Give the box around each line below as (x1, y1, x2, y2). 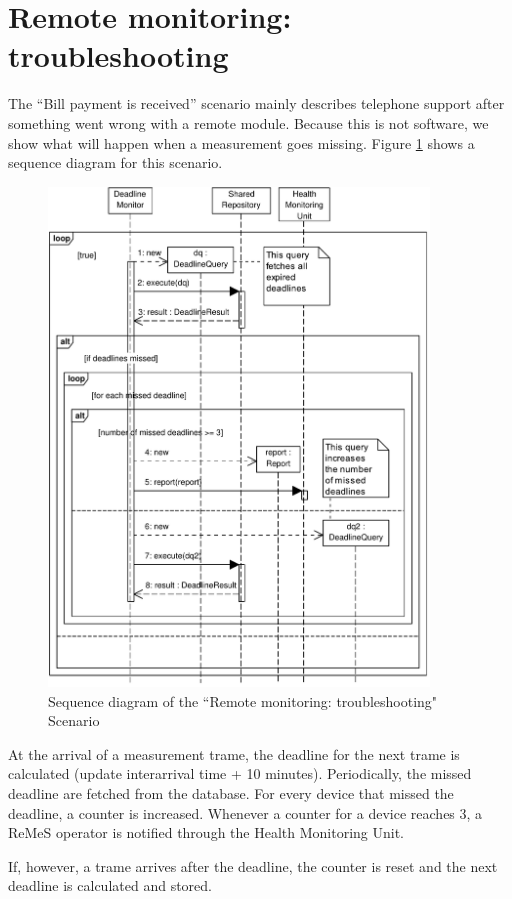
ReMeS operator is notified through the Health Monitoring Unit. (8, 822, 404, 843)
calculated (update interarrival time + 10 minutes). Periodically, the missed (8, 763, 472, 784)
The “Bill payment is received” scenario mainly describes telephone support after (8, 93, 505, 114)
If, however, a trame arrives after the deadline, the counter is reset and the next (8, 855, 498, 876)
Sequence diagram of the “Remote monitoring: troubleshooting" (48, 690, 438, 711)
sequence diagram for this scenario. (8, 152, 223, 173)
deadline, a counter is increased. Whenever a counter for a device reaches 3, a (8, 802, 483, 823)
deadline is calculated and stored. (8, 875, 212, 896)
